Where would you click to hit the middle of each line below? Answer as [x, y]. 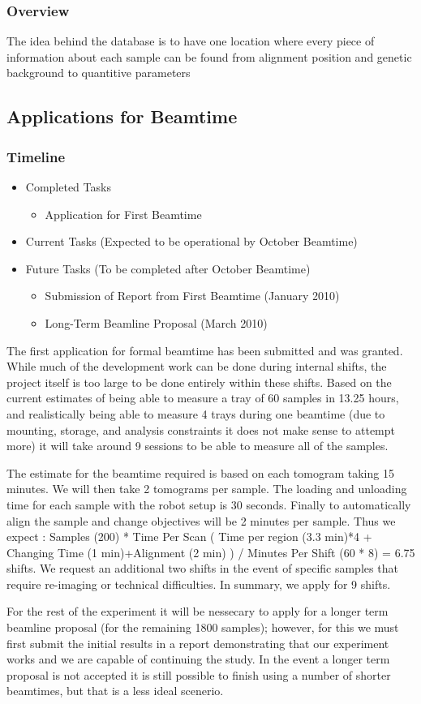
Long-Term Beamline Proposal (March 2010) [156, 322]
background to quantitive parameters [99, 73]
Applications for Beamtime [122, 116]
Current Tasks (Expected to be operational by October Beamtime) [191, 241]
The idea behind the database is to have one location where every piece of [191, 41]
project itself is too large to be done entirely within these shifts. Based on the [199, 382]
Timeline [36, 156]
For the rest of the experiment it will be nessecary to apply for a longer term [198, 611]
